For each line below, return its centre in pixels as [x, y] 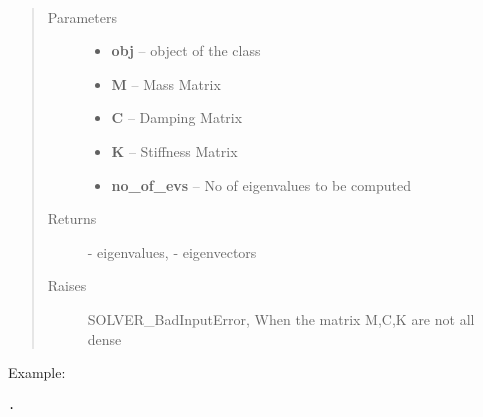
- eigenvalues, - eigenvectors [172, 251]
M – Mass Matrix [166, 83]
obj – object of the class [186, 50]
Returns [72, 218]
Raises [67, 285]
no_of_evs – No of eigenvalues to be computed [261, 184]
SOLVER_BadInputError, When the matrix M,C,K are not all [281, 318]
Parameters [82, 16]
